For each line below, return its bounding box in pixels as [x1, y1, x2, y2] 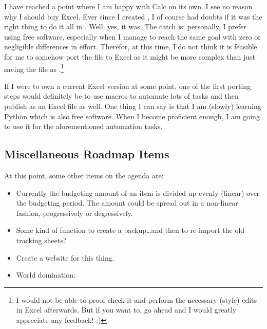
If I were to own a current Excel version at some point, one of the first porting [4, 80, 251, 91]
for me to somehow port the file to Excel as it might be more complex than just [4, 51, 255, 62]
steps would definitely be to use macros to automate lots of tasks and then [4, 90, 239, 101]
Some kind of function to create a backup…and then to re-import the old [16, 225, 245, 235]
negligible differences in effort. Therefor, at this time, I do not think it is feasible [4, 41, 257, 52]
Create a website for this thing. [16, 252, 115, 263]
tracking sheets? [16, 234, 67, 245]
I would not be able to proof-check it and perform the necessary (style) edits [16, 294, 257, 305]
